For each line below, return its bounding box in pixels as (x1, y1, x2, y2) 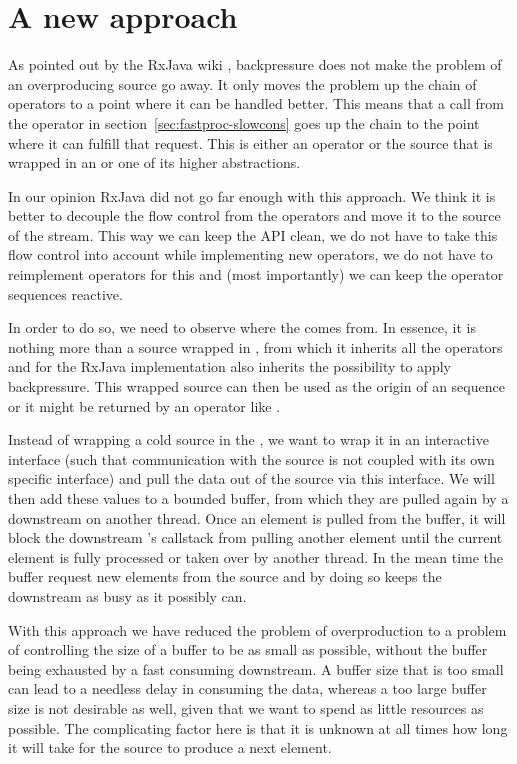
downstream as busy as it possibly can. (8, 585, 247, 606)
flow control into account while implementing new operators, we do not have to (8, 244, 493, 265)
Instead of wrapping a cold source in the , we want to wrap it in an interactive (8, 429, 489, 450)
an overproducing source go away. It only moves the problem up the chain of (8, 73, 477, 94)
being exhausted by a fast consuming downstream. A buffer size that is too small (8, 658, 504, 679)
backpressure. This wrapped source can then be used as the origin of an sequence (8, 376, 505, 397)
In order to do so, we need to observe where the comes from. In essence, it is (8, 317, 476, 338)
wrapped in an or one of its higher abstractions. (8, 152, 301, 173)
